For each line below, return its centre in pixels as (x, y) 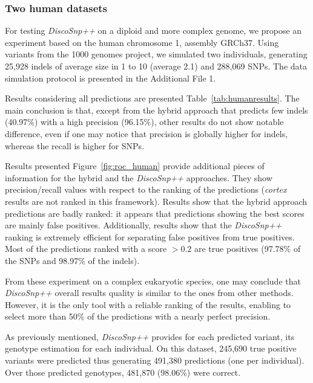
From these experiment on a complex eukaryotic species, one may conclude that (153, 281)
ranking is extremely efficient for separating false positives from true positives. (150, 237)
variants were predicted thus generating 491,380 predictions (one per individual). (155, 360)
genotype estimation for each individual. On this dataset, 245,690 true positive (151, 348)
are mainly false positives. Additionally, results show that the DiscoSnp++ (143, 225)
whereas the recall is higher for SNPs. (75, 145)
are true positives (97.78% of (248, 249)
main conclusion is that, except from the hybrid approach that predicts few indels (156, 110)
